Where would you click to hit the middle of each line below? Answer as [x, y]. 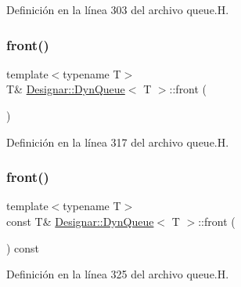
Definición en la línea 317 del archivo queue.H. [118, 142]
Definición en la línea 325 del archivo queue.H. [118, 274]
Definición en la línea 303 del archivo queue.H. [118, 9]
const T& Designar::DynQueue [80, 221]
